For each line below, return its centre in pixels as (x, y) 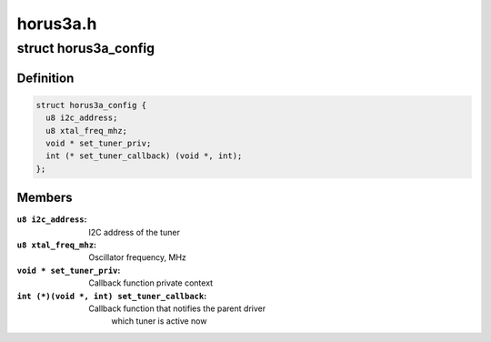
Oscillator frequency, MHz (137, 257)
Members (45, 198)
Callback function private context (151, 283)
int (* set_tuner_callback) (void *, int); (144, 156)
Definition (45, 78)
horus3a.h (57, 24)
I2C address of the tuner (135, 232)
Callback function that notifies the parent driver (177, 308)
